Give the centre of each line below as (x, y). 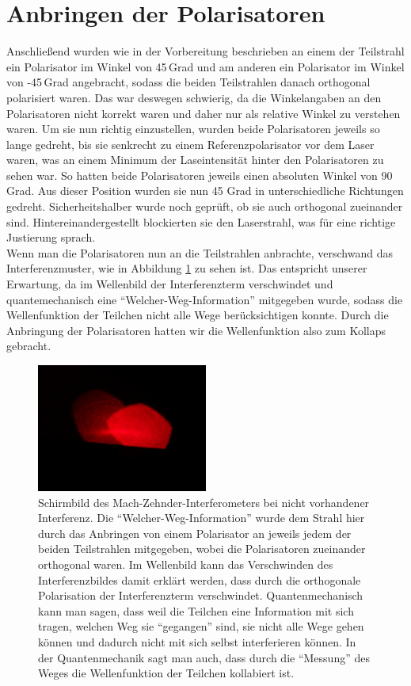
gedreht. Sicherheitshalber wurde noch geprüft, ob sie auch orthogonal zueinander (205, 206)
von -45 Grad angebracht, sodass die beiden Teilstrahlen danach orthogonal (188, 82)
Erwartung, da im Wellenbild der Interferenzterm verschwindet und (170, 284)
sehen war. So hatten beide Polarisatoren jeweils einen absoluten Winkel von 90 (200, 175)
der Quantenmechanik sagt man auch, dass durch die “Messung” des (204, 657)
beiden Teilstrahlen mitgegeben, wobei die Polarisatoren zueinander (202, 549)
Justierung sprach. (51, 237)
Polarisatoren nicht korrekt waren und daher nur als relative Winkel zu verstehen (204, 113)
